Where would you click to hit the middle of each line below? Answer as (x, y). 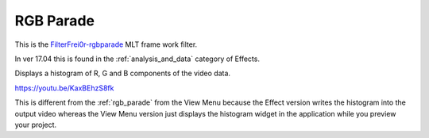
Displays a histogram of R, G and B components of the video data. (122, 73)
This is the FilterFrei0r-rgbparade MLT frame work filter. (106, 44)
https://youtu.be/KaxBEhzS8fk (64, 88)
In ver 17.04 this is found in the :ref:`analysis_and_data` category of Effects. (137, 59)
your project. (36, 125)
